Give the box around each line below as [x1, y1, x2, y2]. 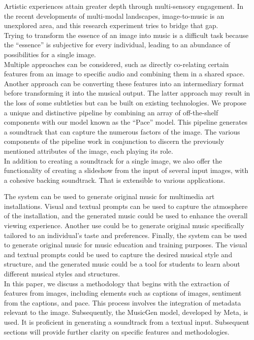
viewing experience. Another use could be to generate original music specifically [4, 220, 245, 231]
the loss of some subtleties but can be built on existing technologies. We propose [4, 97, 247, 107]
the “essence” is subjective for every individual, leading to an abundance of [4, 39, 230, 50]
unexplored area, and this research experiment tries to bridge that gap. [4, 20, 218, 31]
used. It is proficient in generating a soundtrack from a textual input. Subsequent [4, 317, 250, 327]
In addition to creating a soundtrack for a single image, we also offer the [4, 155, 222, 166]
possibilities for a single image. [4, 49, 96, 59]
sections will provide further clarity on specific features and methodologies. [4, 326, 229, 337]
